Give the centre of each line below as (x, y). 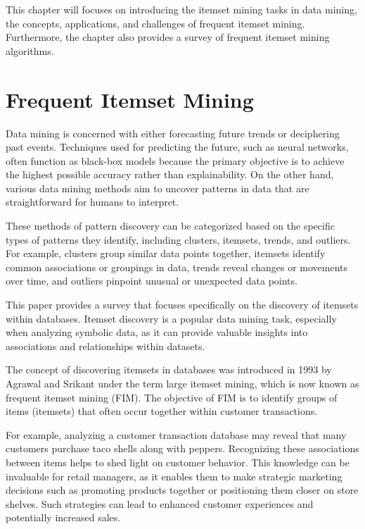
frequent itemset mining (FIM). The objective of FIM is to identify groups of (172, 397)
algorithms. (30, 50)
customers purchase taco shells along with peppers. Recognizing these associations (182, 448)
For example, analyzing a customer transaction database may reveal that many (176, 434)
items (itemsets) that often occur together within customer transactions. (162, 411)
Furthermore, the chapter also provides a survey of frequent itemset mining (168, 37)
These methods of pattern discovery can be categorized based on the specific (170, 226)
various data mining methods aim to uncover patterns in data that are (158, 188)
